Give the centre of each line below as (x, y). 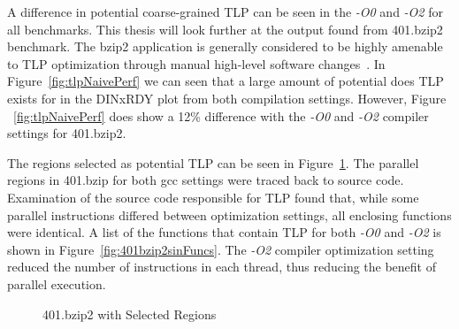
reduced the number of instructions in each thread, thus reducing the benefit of (222, 267)
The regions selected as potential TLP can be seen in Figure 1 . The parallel (213, 162)
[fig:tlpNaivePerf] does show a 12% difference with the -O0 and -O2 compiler (221, 115)
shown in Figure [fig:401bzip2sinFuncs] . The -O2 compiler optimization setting (221, 249)
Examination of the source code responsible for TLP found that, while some (213, 197)
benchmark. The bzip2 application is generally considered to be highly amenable (225, 46)
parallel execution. (57, 283)
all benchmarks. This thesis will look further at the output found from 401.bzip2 (225, 29)
